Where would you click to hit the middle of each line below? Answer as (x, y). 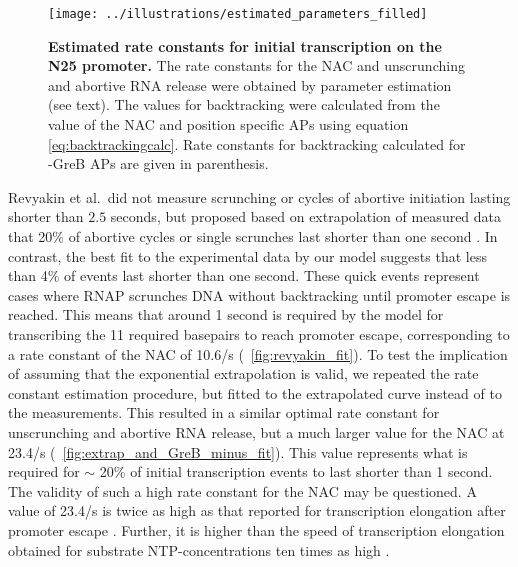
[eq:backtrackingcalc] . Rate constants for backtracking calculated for (257, 143)
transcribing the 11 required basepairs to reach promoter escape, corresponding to (259, 333)
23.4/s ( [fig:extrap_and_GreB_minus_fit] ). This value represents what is (238, 451)
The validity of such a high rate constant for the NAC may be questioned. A (242, 490)
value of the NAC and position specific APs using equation (228, 124)
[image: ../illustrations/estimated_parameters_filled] (238, 14)
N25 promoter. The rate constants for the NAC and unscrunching (256, 65)
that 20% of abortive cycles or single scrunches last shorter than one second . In (253, 236)
